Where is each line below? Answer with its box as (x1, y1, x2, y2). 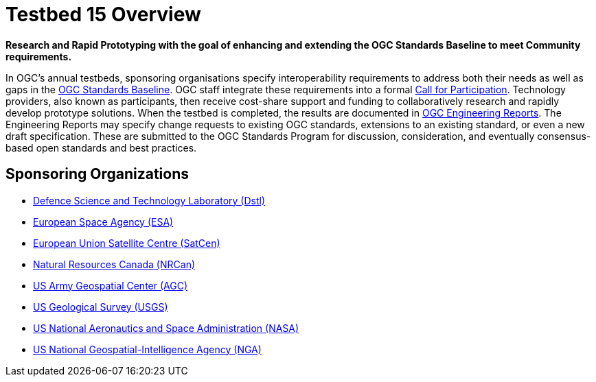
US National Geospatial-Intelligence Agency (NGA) (33, 343, 262, 355)
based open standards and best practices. (5, 141, 197, 154)
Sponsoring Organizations (5, 165, 189, 183)
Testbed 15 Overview (5, 3, 201, 26)
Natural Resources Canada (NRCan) (33, 258, 196, 270)
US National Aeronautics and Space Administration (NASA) (33, 322, 299, 334)
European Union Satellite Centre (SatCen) (33, 237, 220, 249)
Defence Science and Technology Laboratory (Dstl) (33, 194, 266, 206)
